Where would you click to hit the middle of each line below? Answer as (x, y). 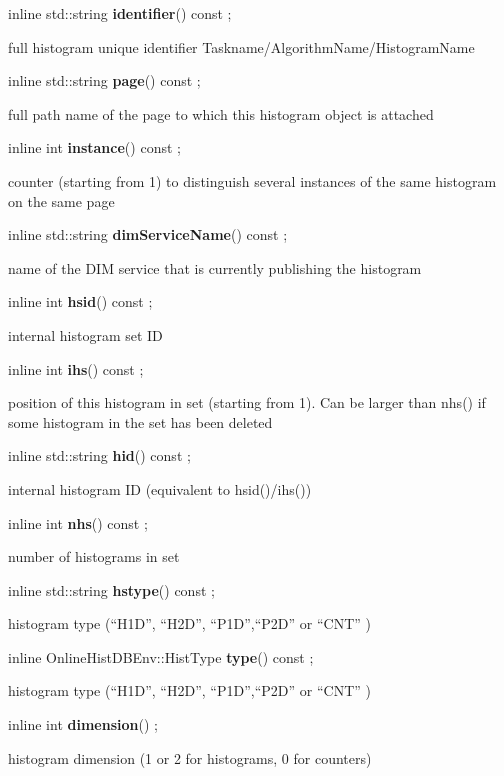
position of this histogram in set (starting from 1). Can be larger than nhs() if (247, 402)
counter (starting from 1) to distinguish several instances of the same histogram (252, 180)
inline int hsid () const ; (80, 301)
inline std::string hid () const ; (99, 455)
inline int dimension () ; (83, 724)
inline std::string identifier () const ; (120, 13)
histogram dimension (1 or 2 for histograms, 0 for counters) (190, 757)
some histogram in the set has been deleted (140, 421)
